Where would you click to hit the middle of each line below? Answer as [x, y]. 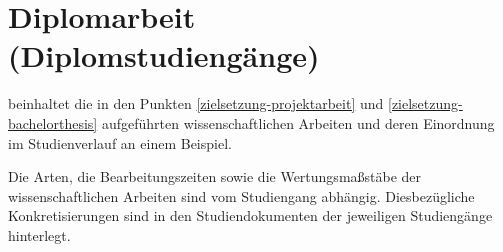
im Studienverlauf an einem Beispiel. [120, 142]
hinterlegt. [39, 234]
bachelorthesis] [53, 122]
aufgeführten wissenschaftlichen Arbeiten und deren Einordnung [298, 122]
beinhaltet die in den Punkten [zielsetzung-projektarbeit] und [196, 103]
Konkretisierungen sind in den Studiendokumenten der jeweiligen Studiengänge [250, 215]
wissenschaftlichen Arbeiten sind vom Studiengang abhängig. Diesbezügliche [241, 195]
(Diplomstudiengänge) [164, 55]
